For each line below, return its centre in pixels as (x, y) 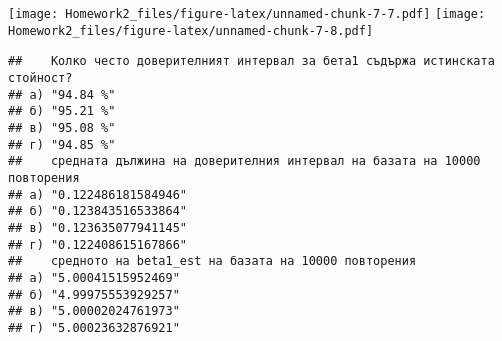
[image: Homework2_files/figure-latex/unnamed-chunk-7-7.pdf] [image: (247, 14)
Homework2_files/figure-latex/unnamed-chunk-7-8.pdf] (191, 30)
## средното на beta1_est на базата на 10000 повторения (212, 261)
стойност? (40, 77)
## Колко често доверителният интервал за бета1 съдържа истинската (251, 61)
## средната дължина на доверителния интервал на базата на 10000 (244, 161)
